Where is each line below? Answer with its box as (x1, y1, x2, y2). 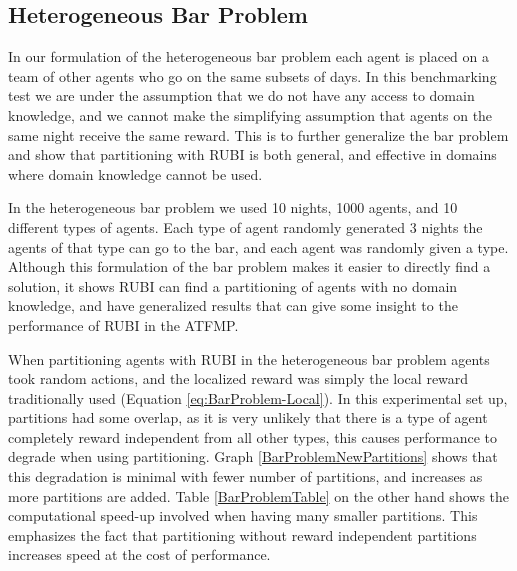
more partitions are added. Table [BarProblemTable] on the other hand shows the (8, 485, 510, 506)
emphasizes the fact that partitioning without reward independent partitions (8, 524, 477, 545)
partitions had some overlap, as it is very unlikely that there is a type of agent (8, 407, 488, 428)
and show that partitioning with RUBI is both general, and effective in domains (8, 144, 497, 165)
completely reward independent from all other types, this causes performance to (8, 426, 497, 447)
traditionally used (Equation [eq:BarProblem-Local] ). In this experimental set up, (8, 387, 508, 408)
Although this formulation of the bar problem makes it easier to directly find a (8, 256, 491, 277)
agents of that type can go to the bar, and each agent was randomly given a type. (8, 236, 509, 257)
